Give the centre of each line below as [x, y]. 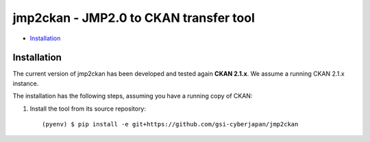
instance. [26, 83]
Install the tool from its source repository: [88, 109]
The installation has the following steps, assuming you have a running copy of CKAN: [133, 96]
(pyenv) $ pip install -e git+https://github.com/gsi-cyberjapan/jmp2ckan [170, 124]
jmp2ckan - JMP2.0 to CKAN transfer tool [134, 18]
